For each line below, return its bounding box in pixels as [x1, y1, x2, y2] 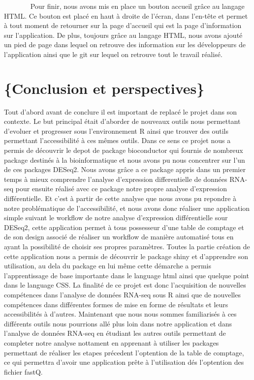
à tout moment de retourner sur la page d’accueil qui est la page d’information [4, 20, 242, 30]
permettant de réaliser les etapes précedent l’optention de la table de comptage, [4, 347, 244, 357]
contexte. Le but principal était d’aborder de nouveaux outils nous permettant [4, 116, 241, 126]
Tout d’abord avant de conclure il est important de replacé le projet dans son [4, 106, 237, 117]
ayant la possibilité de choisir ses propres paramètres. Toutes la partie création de [4, 241, 250, 251]
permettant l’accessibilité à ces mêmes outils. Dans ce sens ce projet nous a [4, 135, 231, 146]
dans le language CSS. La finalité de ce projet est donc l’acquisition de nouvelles [4, 280, 246, 290]
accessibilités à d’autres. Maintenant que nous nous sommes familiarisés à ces [4, 309, 237, 319]
